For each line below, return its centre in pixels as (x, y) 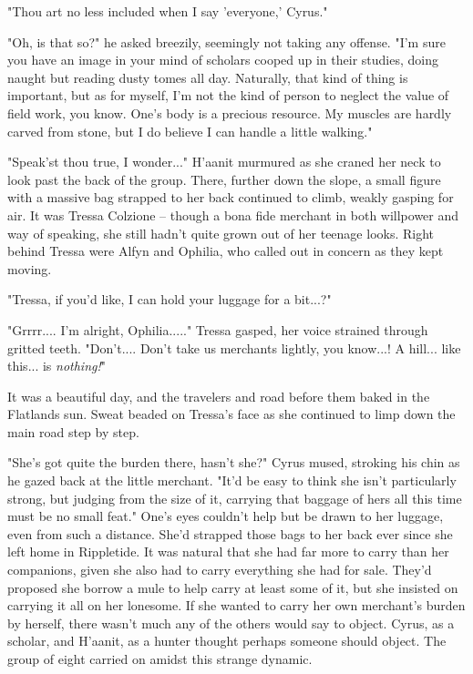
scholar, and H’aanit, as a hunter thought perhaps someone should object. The (227, 641)
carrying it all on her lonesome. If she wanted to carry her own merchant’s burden (236, 605)
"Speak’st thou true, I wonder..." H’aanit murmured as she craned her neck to (224, 162)
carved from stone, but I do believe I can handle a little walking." (190, 131)
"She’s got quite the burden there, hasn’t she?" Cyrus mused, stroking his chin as (234, 462)
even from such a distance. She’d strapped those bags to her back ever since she (230, 533)
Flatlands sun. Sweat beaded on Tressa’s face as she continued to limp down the (231, 414)
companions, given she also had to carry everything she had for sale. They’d (220, 570)
